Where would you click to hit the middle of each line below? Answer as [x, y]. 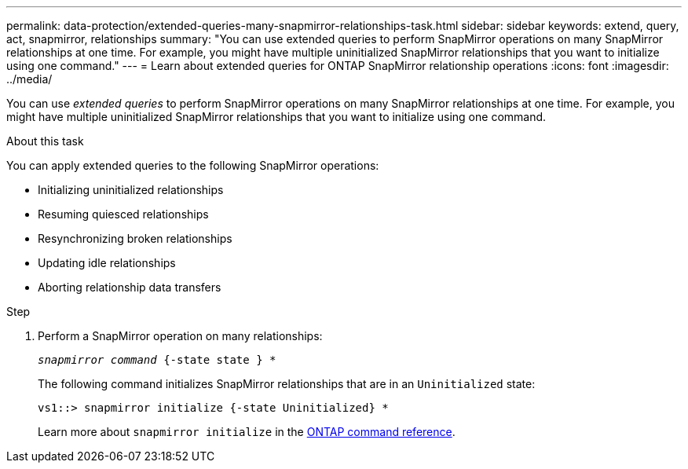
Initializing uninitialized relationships [131, 190]
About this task [45, 141]
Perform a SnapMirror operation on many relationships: [180, 336]
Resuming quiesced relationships [123, 214]
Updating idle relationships [107, 263]
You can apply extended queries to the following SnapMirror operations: [193, 165]
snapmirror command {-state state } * [157, 360]
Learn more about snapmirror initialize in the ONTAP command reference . [247, 432]
